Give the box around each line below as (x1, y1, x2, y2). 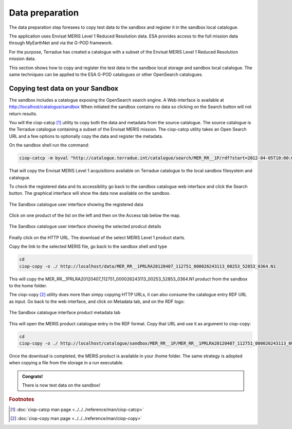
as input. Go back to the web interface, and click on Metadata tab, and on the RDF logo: (9, 298, 185, 304)
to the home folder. (9, 282, 47, 288)
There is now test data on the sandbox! (22, 382, 101, 388)
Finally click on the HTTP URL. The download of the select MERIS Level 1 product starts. (9, 234, 186, 241)
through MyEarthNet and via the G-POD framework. (9, 40, 113, 46)
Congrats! (22, 373, 43, 379)
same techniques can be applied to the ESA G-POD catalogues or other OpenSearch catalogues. (9, 71, 203, 77)
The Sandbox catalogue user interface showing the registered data (9, 201, 144, 207)
